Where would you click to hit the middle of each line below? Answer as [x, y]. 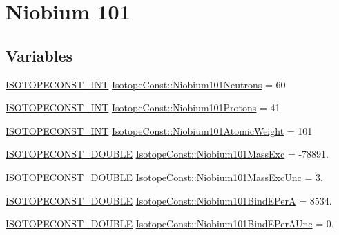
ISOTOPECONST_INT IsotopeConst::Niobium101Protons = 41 [143, 107]
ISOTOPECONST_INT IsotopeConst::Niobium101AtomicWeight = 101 [159, 130]
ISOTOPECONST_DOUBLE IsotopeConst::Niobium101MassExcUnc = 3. [164, 177]
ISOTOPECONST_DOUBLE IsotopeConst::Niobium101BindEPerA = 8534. [169, 200]
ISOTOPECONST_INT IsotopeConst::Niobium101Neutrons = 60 [146, 84]
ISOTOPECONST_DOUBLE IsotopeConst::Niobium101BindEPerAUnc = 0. [170, 224]
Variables [39, 55]
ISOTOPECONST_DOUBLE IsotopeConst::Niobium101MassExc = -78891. [167, 154]
